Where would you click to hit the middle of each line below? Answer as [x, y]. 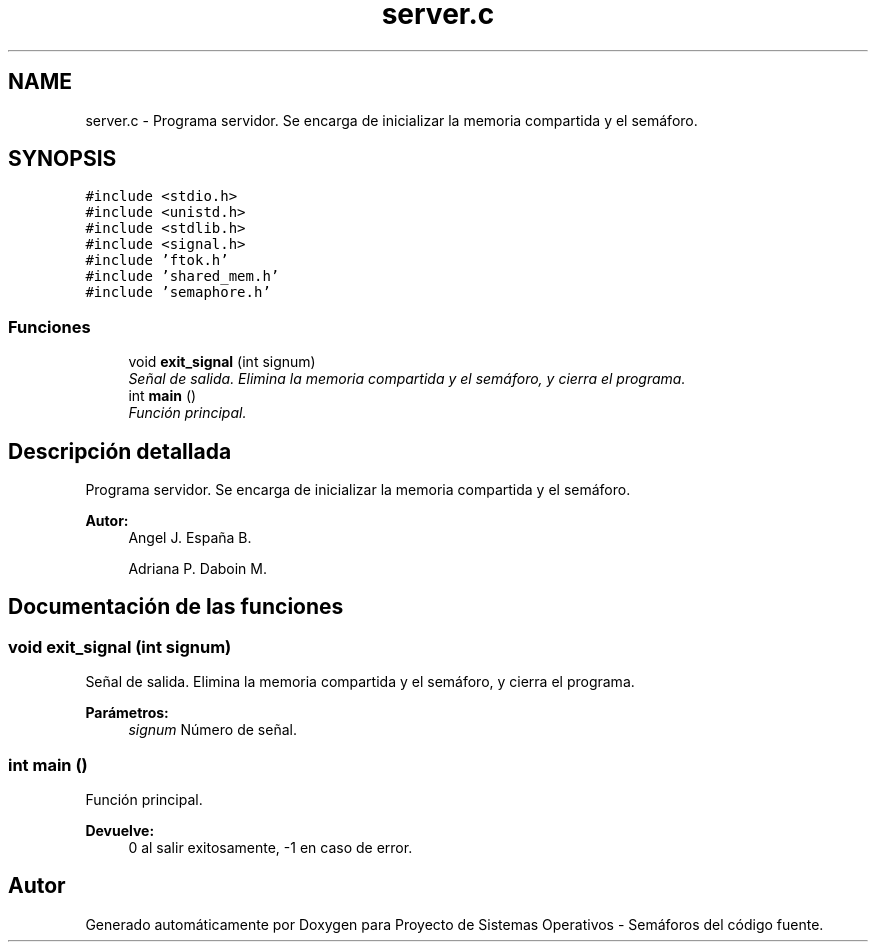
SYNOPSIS [62, 159]
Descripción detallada [120, 451]
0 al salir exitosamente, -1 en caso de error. [270, 847]
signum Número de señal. [212, 730]
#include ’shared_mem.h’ [182, 276]
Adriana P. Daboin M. [198, 569]
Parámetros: [127, 713]
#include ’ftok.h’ [157, 260]
